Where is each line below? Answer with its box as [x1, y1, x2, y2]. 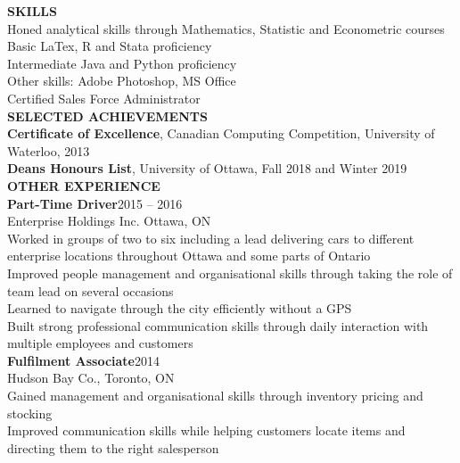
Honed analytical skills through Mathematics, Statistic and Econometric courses [7, 19, 445, 37]
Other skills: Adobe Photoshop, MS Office [7, 71, 236, 90]
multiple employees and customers [7, 334, 193, 352]
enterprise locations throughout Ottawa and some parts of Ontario [7, 246, 371, 265]
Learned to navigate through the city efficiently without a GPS [7, 299, 352, 318]
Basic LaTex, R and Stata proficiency [7, 37, 212, 55]
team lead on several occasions [7, 281, 174, 300]
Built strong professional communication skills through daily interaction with [7, 316, 429, 335]
